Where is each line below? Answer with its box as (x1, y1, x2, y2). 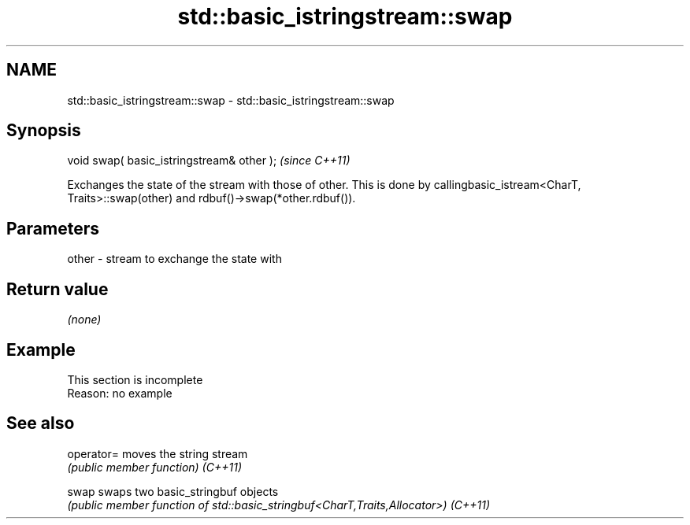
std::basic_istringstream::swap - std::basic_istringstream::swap (67, 93, 395, 107)
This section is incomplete (67, 372, 203, 386)
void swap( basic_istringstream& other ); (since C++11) (67, 153, 351, 168)
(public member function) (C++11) (67, 460, 242, 474)
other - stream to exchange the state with (67, 252, 282, 266)
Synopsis (6, 120, 81, 141)
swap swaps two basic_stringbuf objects (67, 484, 279, 498)
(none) (67, 312, 102, 327)
